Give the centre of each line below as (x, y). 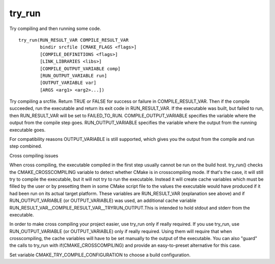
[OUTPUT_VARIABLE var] (68, 83)
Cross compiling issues (34, 156)
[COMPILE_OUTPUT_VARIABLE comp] (80, 68)
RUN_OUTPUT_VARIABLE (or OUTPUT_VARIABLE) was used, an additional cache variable (103, 200)
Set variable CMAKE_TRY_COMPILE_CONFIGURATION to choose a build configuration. (100, 255)
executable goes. (28, 130)
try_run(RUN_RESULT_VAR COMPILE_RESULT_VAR (74, 40)
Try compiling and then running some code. (55, 28)
